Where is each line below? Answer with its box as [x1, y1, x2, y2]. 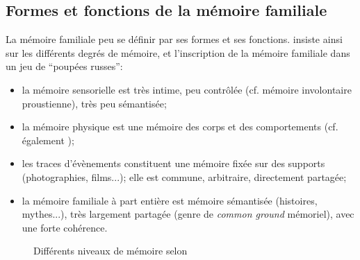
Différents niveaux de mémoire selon [33, 243, 188, 258]
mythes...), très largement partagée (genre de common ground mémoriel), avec [22, 207, 354, 221]
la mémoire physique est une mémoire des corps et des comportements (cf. [22, 119, 338, 134]
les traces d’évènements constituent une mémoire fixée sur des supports [22, 156, 325, 171]
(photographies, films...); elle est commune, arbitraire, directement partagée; [22, 169, 347, 184]
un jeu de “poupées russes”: [6, 59, 123, 73]
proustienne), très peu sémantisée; [22, 96, 167, 110]
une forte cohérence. [22, 220, 108, 234]
